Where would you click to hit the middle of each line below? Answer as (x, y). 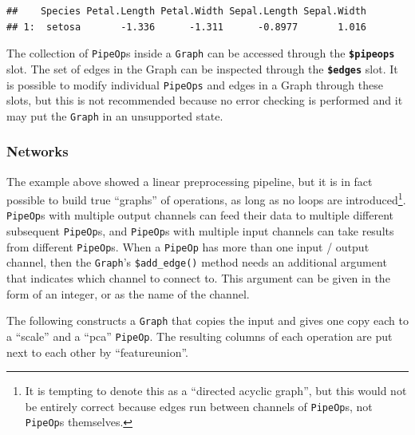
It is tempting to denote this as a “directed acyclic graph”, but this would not (216, 391)
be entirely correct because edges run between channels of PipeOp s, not (199, 406)
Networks (38, 151)
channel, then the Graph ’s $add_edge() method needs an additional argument (197, 262)
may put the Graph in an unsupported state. (115, 115)
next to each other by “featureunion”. (97, 352)
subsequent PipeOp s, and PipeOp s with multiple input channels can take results (200, 231)
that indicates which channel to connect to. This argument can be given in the (198, 278)
